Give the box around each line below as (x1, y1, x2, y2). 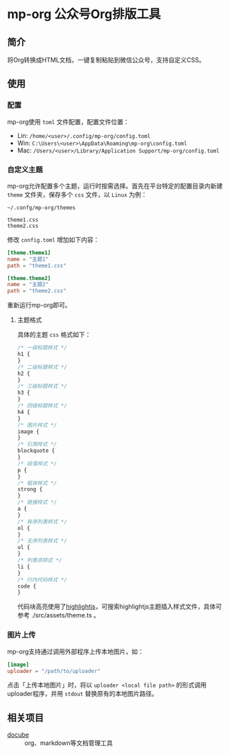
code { (17, 583, 37, 590)
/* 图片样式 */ (17, 421, 57, 428)
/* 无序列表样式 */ (17, 538, 68, 545)
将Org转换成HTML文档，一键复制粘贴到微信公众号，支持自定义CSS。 (7, 56, 206, 64)
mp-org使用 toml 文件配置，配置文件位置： (7, 117, 130, 125)
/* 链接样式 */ (17, 499, 57, 506)
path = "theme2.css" (7, 288, 67, 295)
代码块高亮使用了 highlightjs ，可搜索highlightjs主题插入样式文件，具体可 (17, 602, 222, 611)
